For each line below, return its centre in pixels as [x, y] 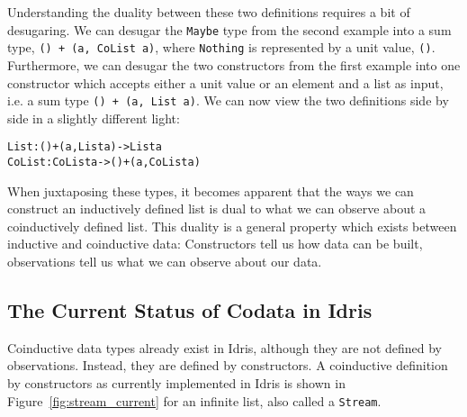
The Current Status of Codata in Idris [190, 310]
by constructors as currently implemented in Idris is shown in [176, 383]
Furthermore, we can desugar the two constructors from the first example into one [234, 64]
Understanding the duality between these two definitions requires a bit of [209, 12]
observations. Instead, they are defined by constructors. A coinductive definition [228, 365]
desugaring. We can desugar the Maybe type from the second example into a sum [229, 29]
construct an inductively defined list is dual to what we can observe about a [217, 208]
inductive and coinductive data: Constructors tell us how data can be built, [215, 244]
